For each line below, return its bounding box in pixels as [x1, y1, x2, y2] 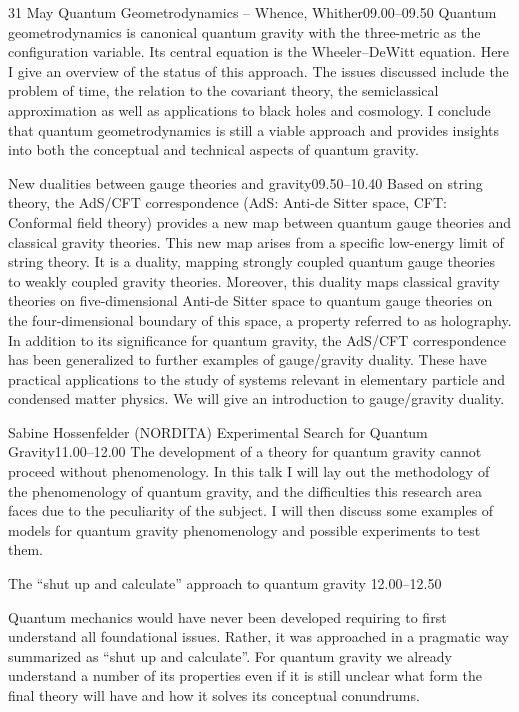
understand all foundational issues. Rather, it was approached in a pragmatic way [8, 626, 509, 647]
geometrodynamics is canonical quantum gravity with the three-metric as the [8, 21, 481, 42]
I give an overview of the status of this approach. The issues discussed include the [8, 60, 509, 81]
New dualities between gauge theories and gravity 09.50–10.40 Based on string [8, 172, 483, 193]
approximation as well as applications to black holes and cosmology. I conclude [8, 99, 491, 120]
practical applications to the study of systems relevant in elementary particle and [8, 368, 506, 389]
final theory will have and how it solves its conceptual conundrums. [8, 685, 420, 705]
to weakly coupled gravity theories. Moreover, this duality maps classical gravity [8, 270, 500, 291]
